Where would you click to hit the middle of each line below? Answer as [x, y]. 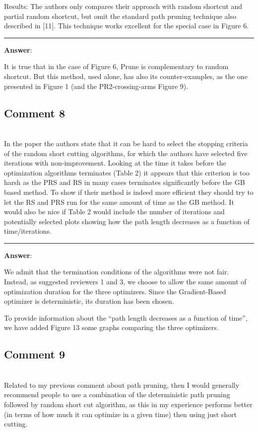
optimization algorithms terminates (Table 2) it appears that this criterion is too [127, 172]
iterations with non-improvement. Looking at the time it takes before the [115, 163]
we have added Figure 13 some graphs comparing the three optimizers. [111, 327]
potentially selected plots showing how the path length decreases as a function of [127, 221]
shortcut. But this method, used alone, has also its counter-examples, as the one [126, 76]
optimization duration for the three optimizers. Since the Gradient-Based [115, 291]
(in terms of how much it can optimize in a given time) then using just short [120, 414]
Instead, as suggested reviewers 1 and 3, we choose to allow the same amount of [125, 282]
